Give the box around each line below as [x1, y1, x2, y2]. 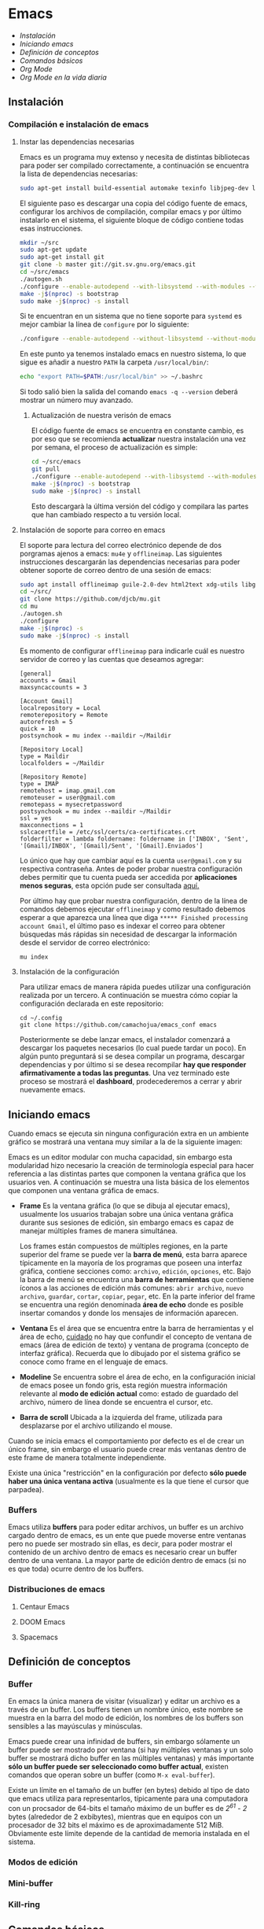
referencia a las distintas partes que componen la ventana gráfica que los [8, 1170, 246, 1179]
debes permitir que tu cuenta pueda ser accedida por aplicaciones [19, 872, 237, 881]
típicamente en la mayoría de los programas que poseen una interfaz [19, 1258, 243, 1268]
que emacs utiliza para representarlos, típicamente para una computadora [8, 1794, 248, 1803]
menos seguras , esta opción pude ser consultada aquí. [19, 881, 200, 890]
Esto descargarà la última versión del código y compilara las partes [31, 501, 249, 511]
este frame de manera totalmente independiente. [8, 1453, 167, 1462]
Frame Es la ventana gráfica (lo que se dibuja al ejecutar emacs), [19, 1201, 230, 1210]
